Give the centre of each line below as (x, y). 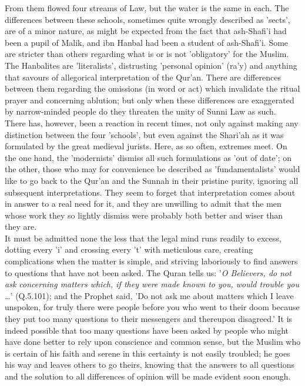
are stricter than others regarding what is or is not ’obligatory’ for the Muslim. (147, 54)
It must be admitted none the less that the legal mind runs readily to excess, (143, 238)
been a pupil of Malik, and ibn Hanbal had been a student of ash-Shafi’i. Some (147, 42)
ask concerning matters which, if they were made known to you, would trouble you (152, 284)
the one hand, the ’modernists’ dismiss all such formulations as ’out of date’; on (148, 157)
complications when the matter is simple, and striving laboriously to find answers (151, 261)
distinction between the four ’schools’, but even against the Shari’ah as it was (144, 134)
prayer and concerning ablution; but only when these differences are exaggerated (150, 100)
